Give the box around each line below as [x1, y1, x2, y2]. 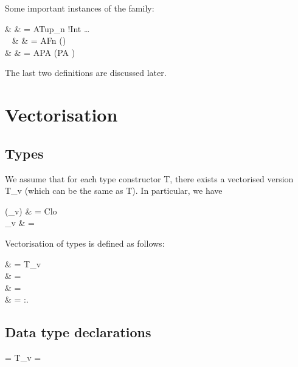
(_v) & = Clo [5, 204, 57, 217]
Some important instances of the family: [5, 2, 154, 14]
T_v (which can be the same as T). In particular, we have [5, 184, 223, 197]
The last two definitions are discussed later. [5, 66, 167, 79]
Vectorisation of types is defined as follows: [5, 236, 165, 249]
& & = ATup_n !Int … [5, 22, 90, 35]
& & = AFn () [12, 34, 66, 47]
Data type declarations [5, 323, 151, 341]
